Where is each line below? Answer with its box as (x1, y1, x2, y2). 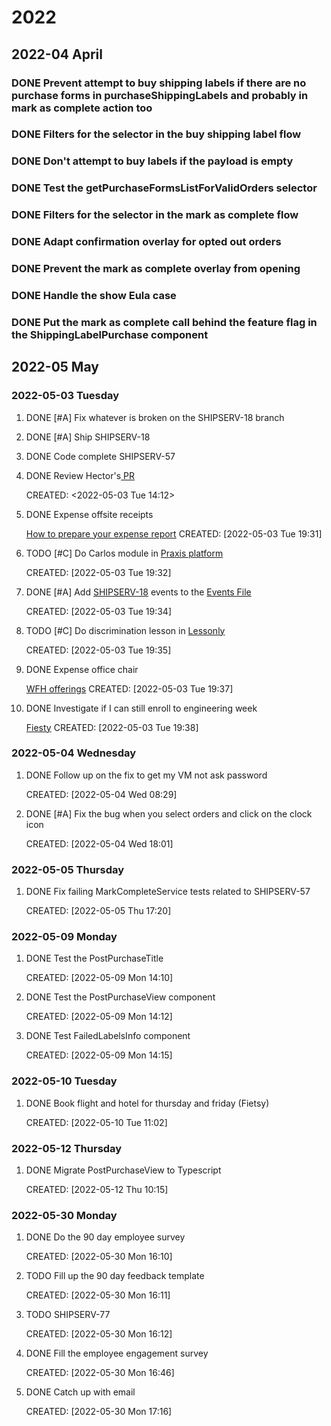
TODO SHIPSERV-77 (25, 1309, 111, 1321)
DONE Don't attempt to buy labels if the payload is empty (11, 154, 294, 168)
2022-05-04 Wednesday (11, 746, 137, 760)
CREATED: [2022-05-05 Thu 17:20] (25, 905, 172, 917)
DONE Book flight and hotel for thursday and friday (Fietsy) (25, 1097, 270, 1109)
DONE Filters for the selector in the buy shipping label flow (11, 127, 302, 141)
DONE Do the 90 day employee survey (25, 1231, 186, 1243)
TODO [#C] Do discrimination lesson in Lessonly (25, 624, 226, 636)
